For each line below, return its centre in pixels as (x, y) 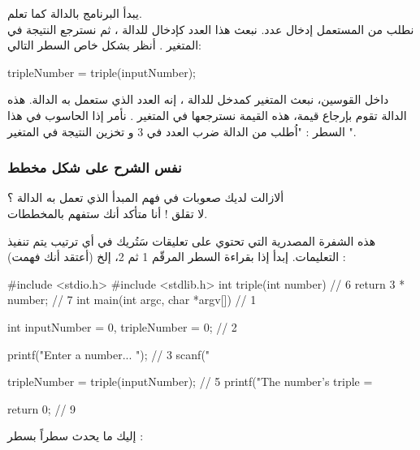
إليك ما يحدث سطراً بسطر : (76, 436)
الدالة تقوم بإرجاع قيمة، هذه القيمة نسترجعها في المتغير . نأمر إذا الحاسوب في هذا (207, 115)
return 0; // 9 (42, 408)
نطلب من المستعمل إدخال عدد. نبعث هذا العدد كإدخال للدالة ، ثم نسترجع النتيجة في (211, 29)
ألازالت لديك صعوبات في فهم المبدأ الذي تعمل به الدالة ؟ (146, 197)
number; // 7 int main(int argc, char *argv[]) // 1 (132, 300)
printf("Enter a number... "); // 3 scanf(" (109, 354)
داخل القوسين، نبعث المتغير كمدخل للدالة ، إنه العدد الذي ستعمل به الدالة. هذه (198, 99)
